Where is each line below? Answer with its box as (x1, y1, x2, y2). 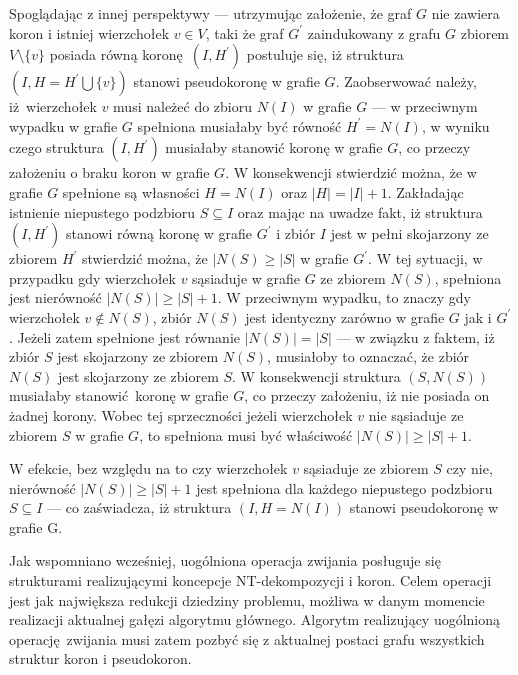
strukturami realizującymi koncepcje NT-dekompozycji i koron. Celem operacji (9, 570, 492, 591)
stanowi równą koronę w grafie (66, 223, 253, 244)
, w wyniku (421, 115, 490, 136)
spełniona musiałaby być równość (137, 115, 342, 136)
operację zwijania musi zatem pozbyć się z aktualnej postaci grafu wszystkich (9, 628, 485, 649)
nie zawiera (431, 3, 500, 23)
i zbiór (276, 223, 316, 244)
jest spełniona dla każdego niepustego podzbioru (196, 477, 493, 498)
